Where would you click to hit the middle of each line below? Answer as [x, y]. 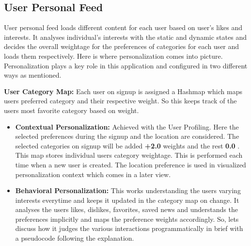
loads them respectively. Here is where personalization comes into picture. [113, 56]
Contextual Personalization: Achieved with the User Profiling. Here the [127, 126]
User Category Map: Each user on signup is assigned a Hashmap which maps [123, 91]
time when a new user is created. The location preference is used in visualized [131, 164]
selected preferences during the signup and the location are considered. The [127, 136]
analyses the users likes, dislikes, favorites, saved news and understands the [126, 209]
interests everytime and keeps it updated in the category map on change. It [127, 200]
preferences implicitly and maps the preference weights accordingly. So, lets [127, 219]
